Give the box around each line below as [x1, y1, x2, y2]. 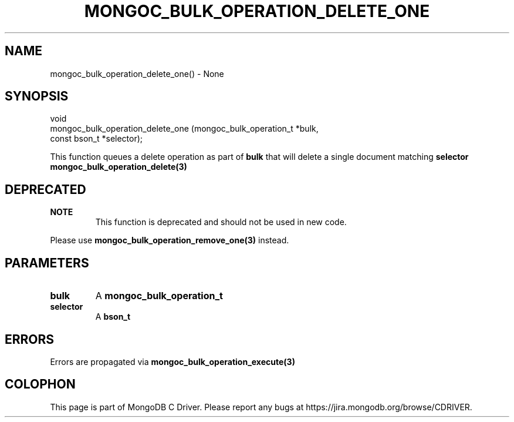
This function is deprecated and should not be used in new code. [95, 217, 347, 227]
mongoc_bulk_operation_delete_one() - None [50, 68, 224, 79]
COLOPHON [5, 377, 76, 392]
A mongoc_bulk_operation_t [95, 290, 223, 302]
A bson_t [95, 312, 131, 322]
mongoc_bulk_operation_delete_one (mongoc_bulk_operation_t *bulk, [50, 123, 319, 134]
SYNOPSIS [5, 89, 69, 104]
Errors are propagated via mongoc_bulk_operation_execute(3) [50, 356, 295, 367]
